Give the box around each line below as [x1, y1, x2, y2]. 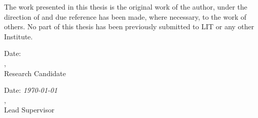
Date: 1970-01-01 [4, 85, 58, 95]
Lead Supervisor [4, 104, 55, 115]
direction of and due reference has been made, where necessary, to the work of [4, 11, 246, 22]
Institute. [4, 31, 33, 41]
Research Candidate [4, 68, 66, 78]
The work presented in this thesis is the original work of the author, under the [4, 2, 247, 12]
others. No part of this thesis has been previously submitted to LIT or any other [4, 21, 254, 32]
